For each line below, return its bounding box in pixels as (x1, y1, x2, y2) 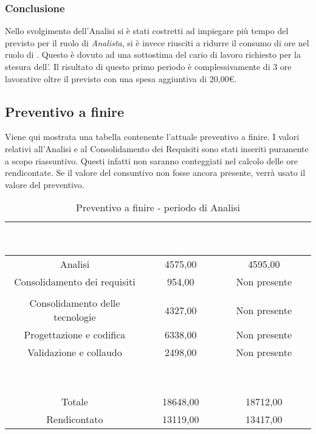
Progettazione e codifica (24, 327, 126, 342)
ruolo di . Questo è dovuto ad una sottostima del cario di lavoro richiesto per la (5, 48, 301, 61)
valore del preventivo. (5, 178, 84, 191)
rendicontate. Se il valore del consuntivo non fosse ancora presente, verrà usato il (5, 166, 306, 179)
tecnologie (53, 310, 96, 324)
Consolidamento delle (29, 296, 120, 310)
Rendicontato (46, 412, 103, 427)
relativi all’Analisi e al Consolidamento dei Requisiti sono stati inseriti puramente (5, 142, 309, 155)
